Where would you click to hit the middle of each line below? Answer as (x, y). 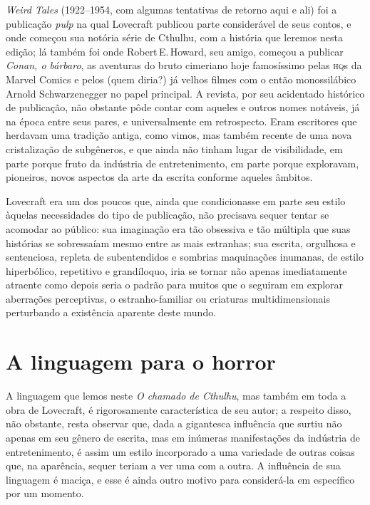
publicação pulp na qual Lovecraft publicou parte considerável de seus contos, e (179, 23)
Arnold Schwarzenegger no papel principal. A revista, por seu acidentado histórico (185, 93)
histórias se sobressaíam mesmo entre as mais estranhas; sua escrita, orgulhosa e (181, 243)
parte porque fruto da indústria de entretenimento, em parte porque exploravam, (183, 163)
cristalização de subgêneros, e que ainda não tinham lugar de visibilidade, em (174, 149)
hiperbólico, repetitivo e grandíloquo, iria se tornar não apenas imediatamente (176, 270)
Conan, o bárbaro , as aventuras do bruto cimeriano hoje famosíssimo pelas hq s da (184, 65)
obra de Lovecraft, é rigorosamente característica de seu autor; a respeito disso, (179, 409)
